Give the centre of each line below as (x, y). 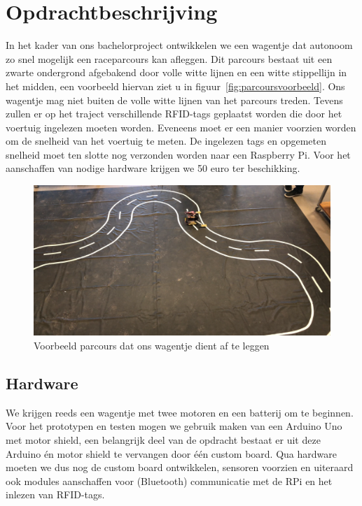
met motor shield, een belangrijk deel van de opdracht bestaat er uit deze (163, 439)
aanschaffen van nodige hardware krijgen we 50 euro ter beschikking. (153, 168)
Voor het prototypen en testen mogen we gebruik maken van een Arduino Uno (174, 426)
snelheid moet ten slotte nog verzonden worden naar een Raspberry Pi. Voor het (178, 154)
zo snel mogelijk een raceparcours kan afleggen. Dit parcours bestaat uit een (169, 58)
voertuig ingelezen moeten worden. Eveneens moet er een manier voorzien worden (181, 127)
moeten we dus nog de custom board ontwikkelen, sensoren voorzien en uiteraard (180, 467)
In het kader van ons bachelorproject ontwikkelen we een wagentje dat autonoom (179, 45)
